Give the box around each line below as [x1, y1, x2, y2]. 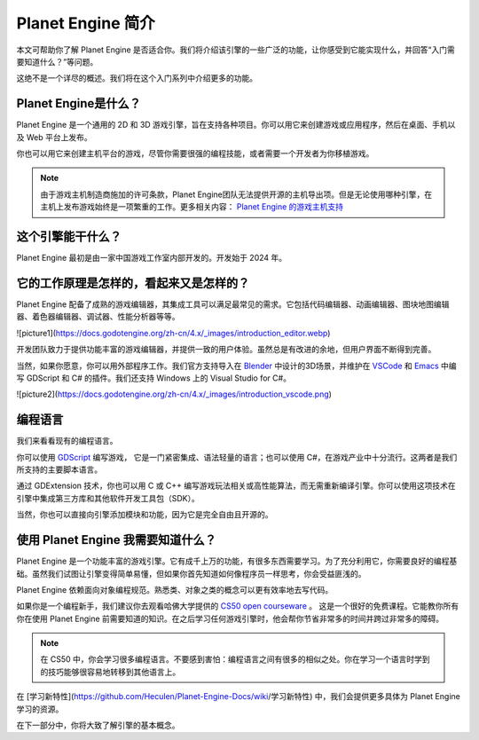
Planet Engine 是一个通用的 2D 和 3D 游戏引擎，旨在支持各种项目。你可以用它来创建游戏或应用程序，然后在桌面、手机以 [16, 120, 456, 130]
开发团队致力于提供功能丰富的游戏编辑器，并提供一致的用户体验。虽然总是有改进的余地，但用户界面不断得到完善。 [16, 344, 436, 355]
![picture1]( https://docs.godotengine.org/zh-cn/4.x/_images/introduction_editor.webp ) [16, 327, 331, 338]
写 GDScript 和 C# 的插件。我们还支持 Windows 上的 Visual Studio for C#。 [16, 373, 292, 383]
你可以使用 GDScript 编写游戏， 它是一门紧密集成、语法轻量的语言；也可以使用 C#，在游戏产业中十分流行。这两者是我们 [16, 452, 458, 462]
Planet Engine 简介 [16, 13, 155, 33]
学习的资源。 [16, 704, 64, 714]
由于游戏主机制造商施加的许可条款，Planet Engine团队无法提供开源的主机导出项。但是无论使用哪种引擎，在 [40, 189, 433, 200]
